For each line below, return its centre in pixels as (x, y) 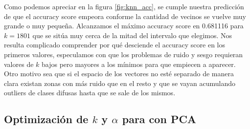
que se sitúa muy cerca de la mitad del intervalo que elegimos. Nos (132, 35)
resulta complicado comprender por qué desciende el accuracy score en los (114, 45)
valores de (19, 64)
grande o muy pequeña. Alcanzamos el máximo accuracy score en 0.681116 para (124, 26)
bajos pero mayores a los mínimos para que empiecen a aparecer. (139, 64)
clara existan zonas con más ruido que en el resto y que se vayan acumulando (120, 83)
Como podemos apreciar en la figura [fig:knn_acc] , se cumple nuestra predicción (124, 6)
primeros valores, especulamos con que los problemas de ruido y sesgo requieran (124, 54)
